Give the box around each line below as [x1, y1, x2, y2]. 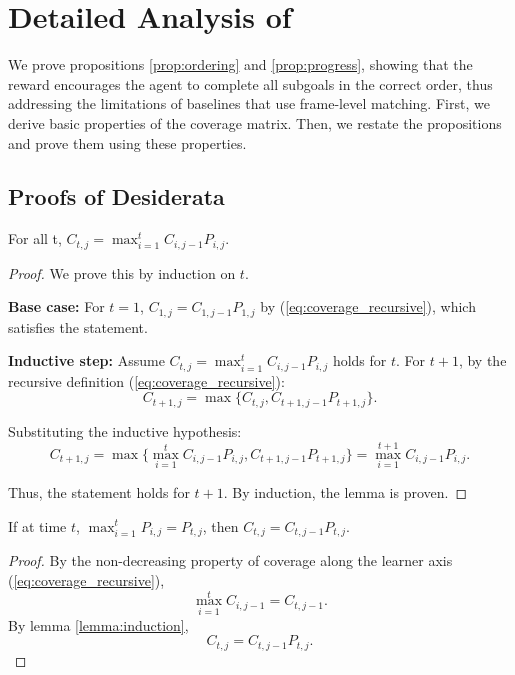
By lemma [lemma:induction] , [8, 614, 189, 635]
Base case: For [8, 296, 105, 317]
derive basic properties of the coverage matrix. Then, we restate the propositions [8, 112, 502, 133]
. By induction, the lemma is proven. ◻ [223, 481, 468, 502]
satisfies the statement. [8, 316, 148, 337]
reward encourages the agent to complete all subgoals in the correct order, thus [8, 73, 493, 94]
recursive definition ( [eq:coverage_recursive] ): [8, 370, 285, 391]
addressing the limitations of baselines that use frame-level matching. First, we [8, 93, 490, 114]
